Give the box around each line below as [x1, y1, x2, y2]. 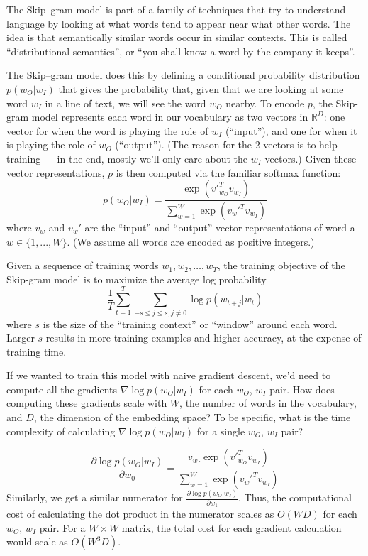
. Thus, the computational [238, 490, 352, 505]
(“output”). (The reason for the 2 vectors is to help [115, 137, 338, 152]
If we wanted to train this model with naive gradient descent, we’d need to [6, 368, 331, 383]
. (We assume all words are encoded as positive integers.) [67, 234, 315, 249]
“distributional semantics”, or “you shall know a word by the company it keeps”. [6, 43, 355, 58]
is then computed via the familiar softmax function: [116, 165, 341, 180]
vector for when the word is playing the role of [6, 123, 208, 138]
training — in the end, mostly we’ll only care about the [6, 151, 248, 165]
